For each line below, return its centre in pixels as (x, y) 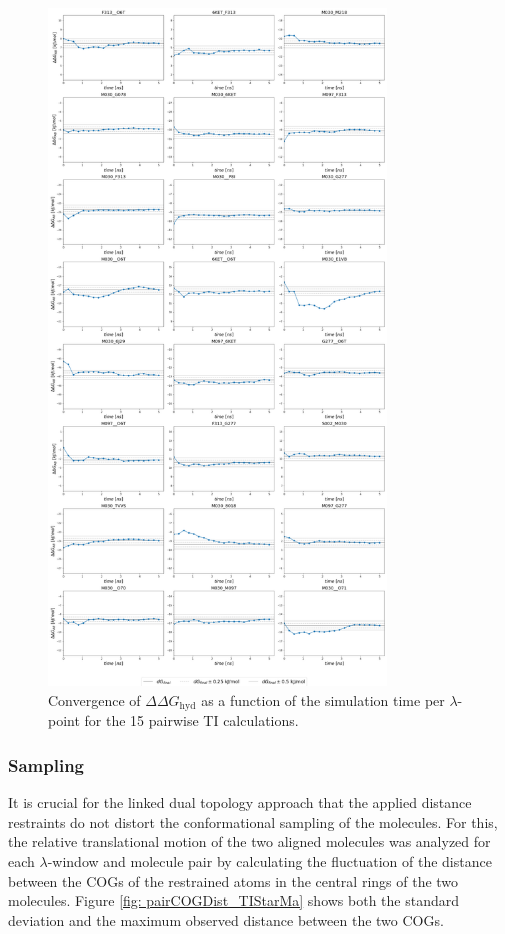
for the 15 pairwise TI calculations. (191, 720)
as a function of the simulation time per (323, 699)
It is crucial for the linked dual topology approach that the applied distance (240, 802)
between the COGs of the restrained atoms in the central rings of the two (233, 880)
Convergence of (94, 699)
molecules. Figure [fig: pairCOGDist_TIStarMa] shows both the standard (234, 900)
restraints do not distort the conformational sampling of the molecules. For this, (253, 821)
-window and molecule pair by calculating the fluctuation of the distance (269, 861)
